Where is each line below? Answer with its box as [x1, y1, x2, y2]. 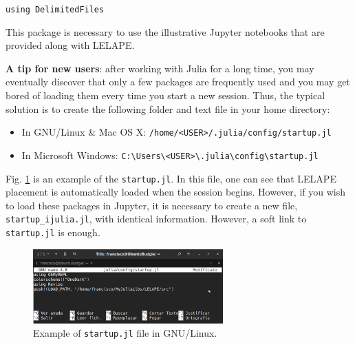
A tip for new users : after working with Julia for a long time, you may [6, 61, 314, 75]
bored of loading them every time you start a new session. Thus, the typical [6, 88, 325, 103]
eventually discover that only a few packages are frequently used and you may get [6, 74, 350, 89]
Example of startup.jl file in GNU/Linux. [33, 326, 217, 340]
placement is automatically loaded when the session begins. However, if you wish [6, 185, 345, 199]
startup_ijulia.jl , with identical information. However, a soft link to [6, 211, 307, 226]
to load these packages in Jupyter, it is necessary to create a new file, [6, 198, 298, 212]
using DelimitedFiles [6, 5, 105, 14]
